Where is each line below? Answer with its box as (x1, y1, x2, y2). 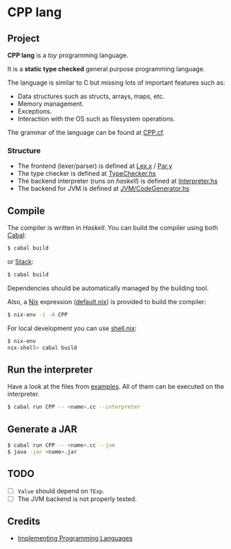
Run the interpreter (7, 363, 93, 375)
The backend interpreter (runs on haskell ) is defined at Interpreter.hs (17, 177, 218, 186)
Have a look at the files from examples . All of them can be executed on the (7, 382, 225, 391)
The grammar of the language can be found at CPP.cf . (7, 128, 165, 136)
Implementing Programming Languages (17, 534, 133, 543)
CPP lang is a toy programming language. (7, 51, 129, 59)
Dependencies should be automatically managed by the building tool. (7, 284, 209, 292)
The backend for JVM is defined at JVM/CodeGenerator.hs (17, 184, 189, 193)
